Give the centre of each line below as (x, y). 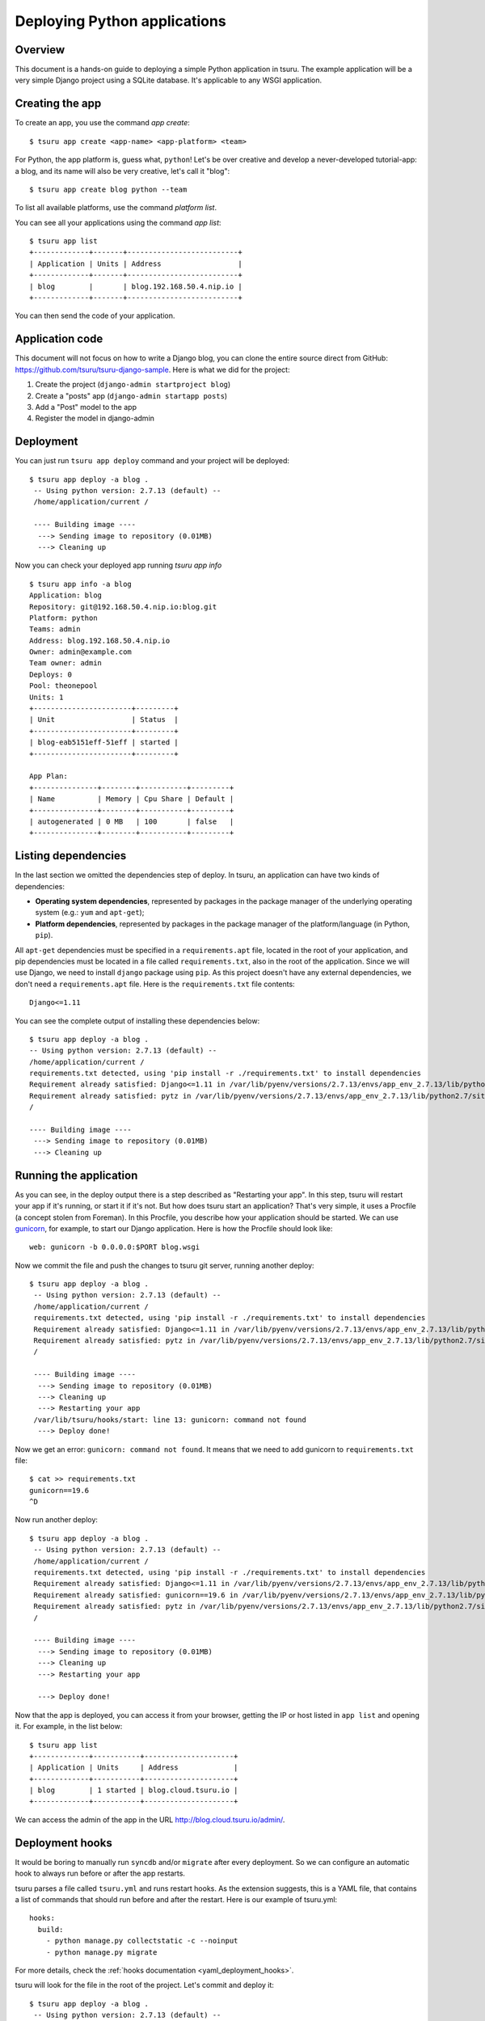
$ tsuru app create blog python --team (108, 189)
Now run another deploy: (57, 1520)
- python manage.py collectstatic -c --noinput (142, 1941)
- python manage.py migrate (101, 1952)
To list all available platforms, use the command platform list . (116, 208)
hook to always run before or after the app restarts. (100, 1873)
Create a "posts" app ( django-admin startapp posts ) (131, 395)
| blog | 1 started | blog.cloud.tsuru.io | (134, 1790)
